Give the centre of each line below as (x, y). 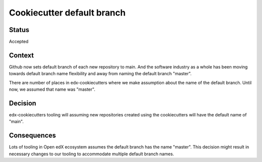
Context (21, 55)
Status (19, 30)
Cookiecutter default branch (67, 13)
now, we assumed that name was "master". (52, 89)
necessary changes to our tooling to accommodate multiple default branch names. (91, 154)
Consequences (33, 136)
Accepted (19, 42)
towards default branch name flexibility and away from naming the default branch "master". (100, 74)
